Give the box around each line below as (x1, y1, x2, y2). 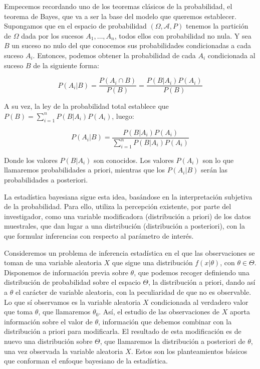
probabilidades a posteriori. (4, 174, 88, 184)
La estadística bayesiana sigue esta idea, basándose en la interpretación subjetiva (4, 191, 252, 202)
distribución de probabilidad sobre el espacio (4, 277, 141, 287)
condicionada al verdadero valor (151, 296, 248, 307)
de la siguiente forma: (33, 60, 99, 70)
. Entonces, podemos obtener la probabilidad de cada (33, 50, 196, 60)
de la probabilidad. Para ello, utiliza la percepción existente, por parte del (4, 201, 231, 212)
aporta (229, 306, 250, 317)
